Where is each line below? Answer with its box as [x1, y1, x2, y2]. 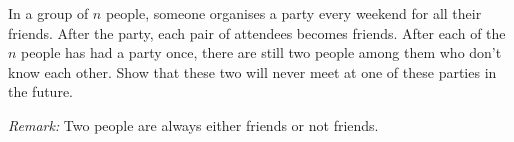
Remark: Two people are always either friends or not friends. [8, 114, 379, 135]
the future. [8, 81, 74, 102]
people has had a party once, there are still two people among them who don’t [21, 42, 502, 63]
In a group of [8, 3, 89, 23]
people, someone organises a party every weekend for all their [105, 3, 482, 23]
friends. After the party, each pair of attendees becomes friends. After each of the [8, 22, 506, 43]
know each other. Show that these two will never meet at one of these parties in [8, 61, 497, 82]
